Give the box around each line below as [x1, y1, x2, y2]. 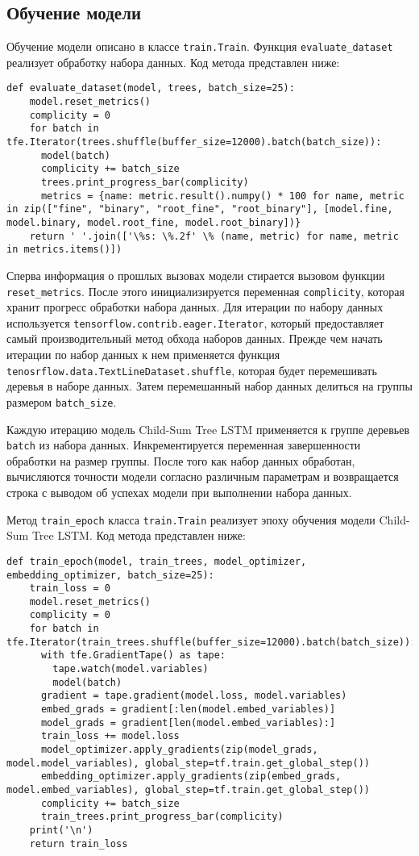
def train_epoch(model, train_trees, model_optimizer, [6, 555, 307, 567]
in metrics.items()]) [6, 244, 122, 256]
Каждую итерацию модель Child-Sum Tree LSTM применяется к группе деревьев [6, 420, 409, 437]
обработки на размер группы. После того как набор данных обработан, [6, 452, 355, 469]
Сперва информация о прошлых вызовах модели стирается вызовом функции [6, 266, 385, 283]
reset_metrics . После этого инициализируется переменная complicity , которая [6, 282, 404, 299]
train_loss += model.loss [40, 730, 180, 742]
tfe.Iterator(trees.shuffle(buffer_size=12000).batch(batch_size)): [6, 136, 382, 148]
